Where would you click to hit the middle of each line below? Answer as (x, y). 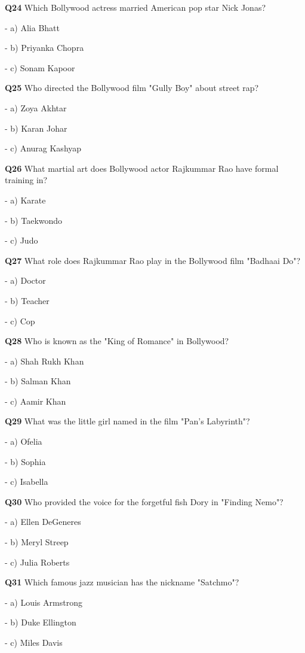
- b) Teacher (27, 300)
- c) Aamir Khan (36, 401)
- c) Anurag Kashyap (43, 148)
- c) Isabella (27, 482)
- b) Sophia (25, 461)
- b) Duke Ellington (41, 622)
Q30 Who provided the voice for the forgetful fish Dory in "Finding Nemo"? (144, 501)
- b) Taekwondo (34, 220)
